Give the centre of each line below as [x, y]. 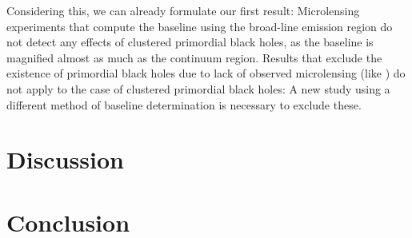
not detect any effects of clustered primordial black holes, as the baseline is [190, 42]
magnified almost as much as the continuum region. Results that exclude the [194, 57]
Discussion [65, 159]
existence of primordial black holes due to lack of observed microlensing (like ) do [206, 73]
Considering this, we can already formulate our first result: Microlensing [183, 10]
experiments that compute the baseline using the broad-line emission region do [200, 26]
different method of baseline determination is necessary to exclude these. [184, 104]
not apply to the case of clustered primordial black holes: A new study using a [198, 88]
